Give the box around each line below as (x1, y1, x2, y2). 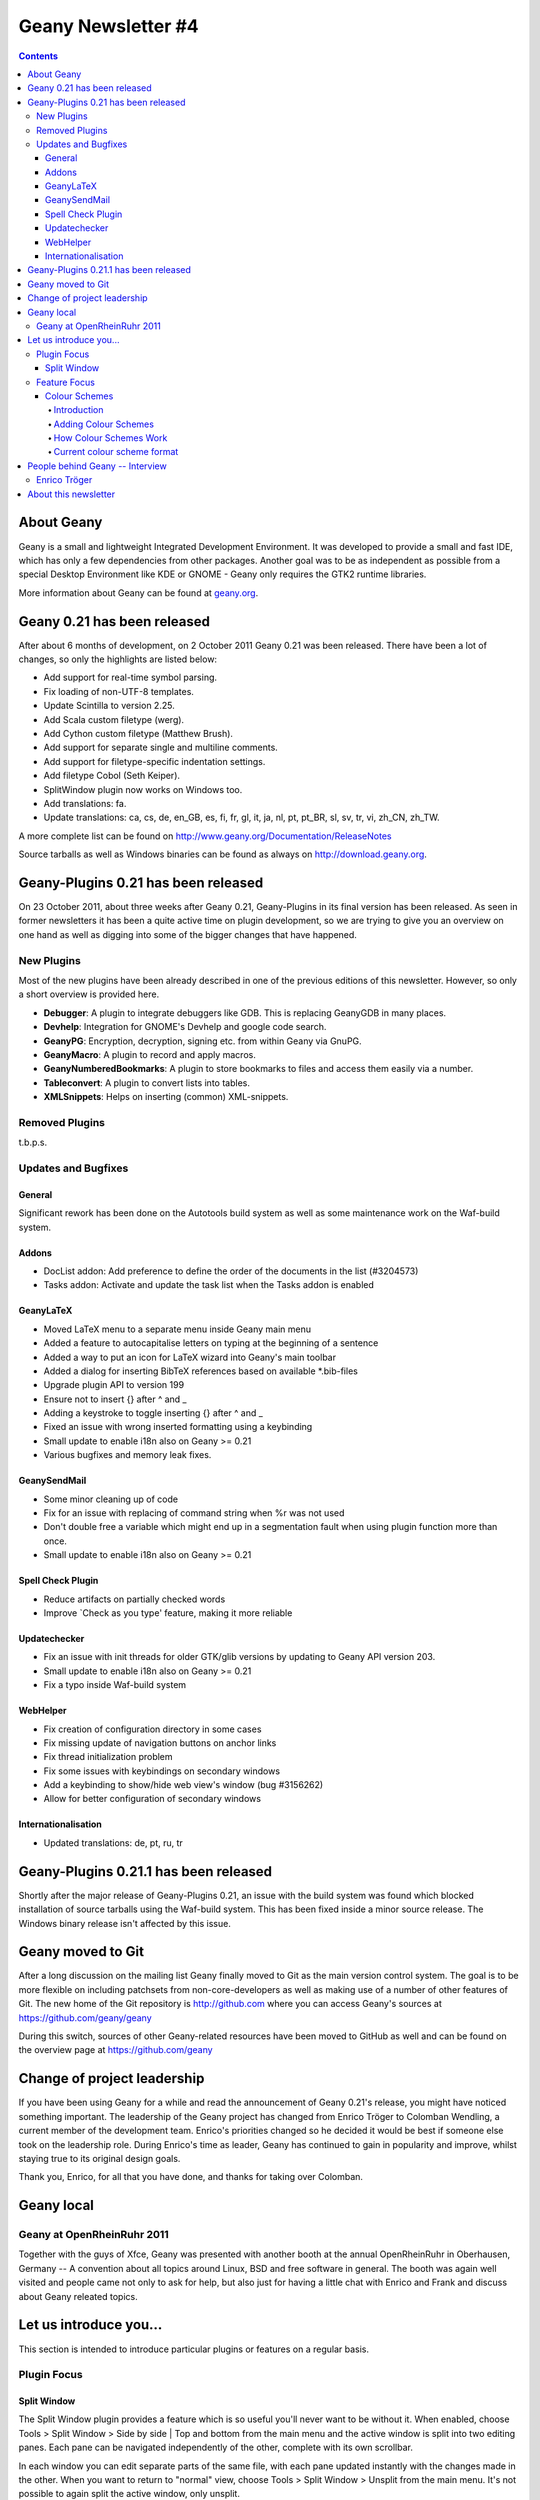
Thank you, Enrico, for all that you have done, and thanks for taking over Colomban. (18, 2171, 364, 2183)
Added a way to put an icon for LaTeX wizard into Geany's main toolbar (43, 1351, 337, 1363)
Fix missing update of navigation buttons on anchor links (43, 1736, 277, 1749)
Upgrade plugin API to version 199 (43, 1379, 185, 1391)
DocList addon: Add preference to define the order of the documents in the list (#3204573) (43, 1265, 419, 1277)
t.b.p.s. (18, 1136, 48, 1149)
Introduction (53, 404, 104, 416)
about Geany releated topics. (18, 2290, 139, 2302)
